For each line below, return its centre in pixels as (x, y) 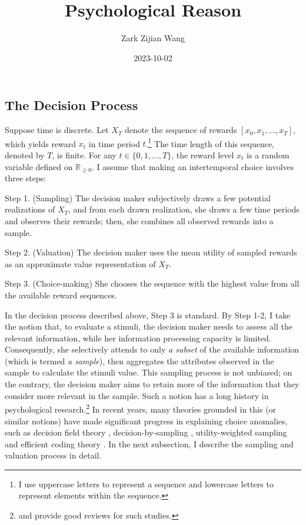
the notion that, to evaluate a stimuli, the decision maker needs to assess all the (149, 326)
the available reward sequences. (61, 295)
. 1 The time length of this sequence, (210, 142)
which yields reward (41, 143)
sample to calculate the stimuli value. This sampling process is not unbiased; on (149, 372)
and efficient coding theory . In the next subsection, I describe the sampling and (149, 443)
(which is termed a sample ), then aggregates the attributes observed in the (139, 360)
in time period (114, 143)
